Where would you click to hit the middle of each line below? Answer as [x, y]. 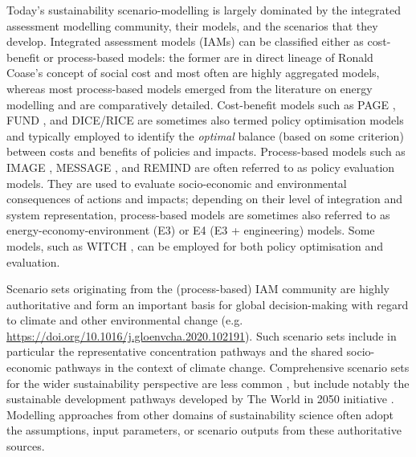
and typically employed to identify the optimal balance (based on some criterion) [205, 135]
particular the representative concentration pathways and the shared [175, 351]
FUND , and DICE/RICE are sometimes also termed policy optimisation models [205, 120]
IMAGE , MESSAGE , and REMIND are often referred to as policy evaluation [201, 167]
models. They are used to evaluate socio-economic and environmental [177, 183]
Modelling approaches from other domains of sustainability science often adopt [200, 414]
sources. [26, 446]
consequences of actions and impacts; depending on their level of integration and [205, 199]
